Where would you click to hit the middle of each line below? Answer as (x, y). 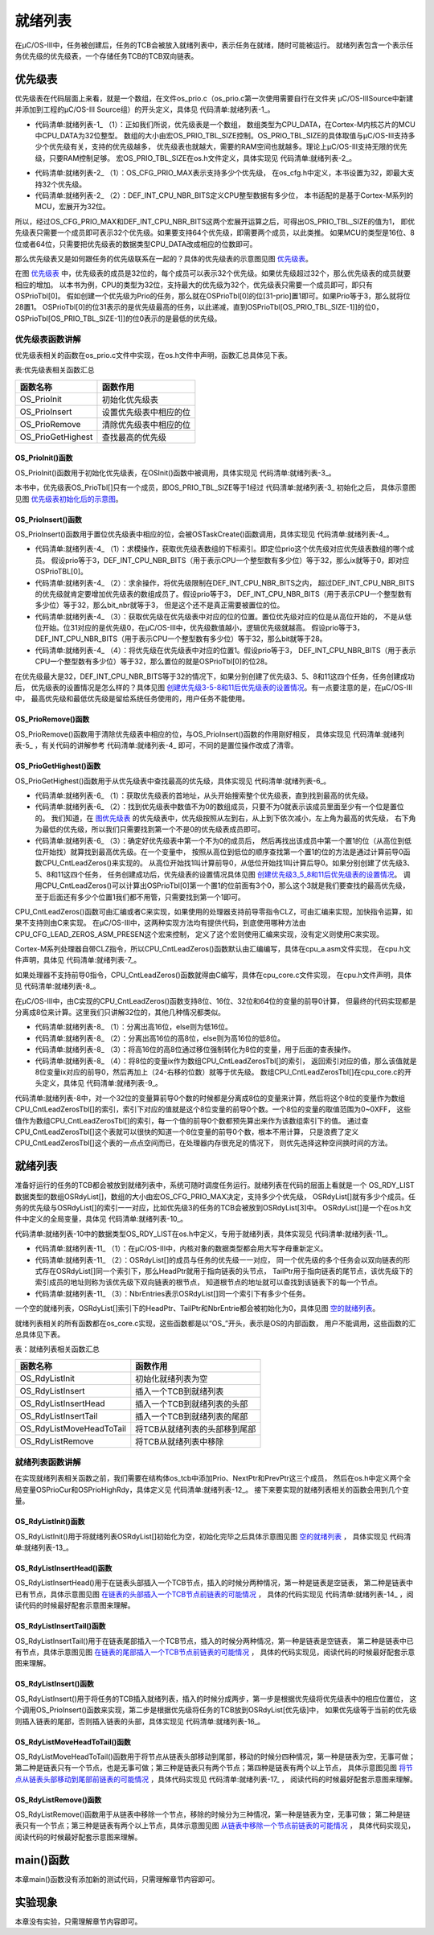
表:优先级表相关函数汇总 (55, 370)
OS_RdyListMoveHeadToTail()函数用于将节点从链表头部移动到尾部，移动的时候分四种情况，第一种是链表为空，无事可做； (215, 1756)
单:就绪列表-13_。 (44, 1547)
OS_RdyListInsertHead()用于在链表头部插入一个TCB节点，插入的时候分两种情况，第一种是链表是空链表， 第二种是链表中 (214, 1583)
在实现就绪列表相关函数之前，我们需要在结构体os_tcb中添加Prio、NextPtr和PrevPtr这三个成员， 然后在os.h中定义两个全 (213, 1478)
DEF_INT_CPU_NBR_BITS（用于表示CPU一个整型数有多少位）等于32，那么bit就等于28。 (181, 639)
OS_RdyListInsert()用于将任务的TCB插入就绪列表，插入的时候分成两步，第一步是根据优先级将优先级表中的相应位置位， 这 (216, 1699)
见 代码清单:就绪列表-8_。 (57, 986)
